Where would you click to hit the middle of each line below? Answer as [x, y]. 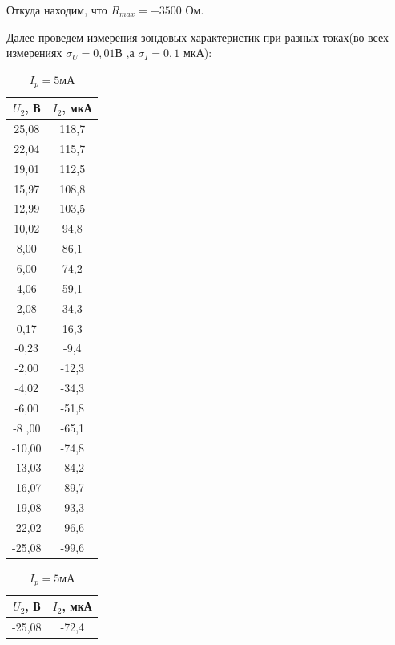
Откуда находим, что [57, 10]
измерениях [34, 53]
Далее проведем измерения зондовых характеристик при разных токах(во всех [198, 37]
